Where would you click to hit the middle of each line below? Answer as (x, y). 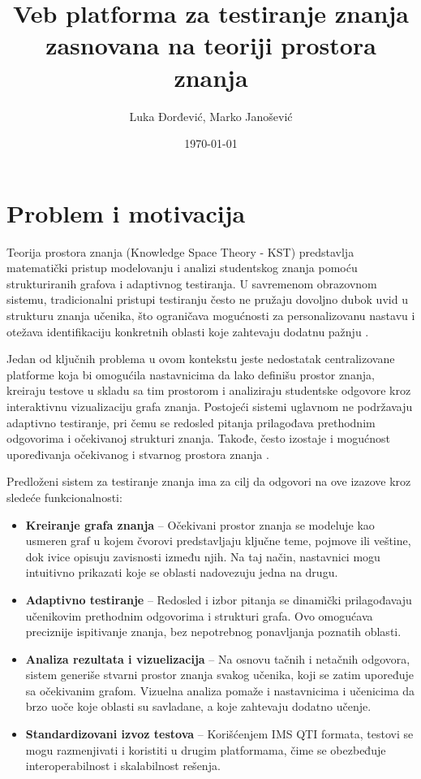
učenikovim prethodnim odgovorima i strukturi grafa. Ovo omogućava (199, 615)
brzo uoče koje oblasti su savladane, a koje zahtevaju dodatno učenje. (198, 706)
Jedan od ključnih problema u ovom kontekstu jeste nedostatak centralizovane (201, 359)
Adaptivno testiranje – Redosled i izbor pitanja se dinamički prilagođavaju (219, 599)
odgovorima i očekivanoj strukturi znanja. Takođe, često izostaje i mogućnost (198, 438)
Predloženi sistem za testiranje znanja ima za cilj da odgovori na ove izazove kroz (209, 481)
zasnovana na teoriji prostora (211, 45)
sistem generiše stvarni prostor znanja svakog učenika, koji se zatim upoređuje (220, 675)
